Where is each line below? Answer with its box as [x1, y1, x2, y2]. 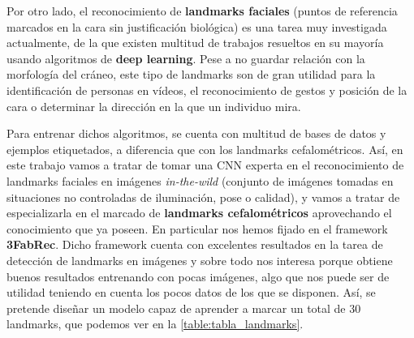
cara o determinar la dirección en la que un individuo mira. [6, 97, 301, 114]
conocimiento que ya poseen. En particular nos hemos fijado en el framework [6, 220, 388, 237]
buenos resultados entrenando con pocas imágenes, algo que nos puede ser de [6, 267, 390, 285]
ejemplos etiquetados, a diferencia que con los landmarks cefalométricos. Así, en [6, 140, 403, 157]
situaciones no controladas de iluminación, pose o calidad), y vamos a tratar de [6, 188, 400, 205]
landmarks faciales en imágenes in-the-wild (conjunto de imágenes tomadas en [6, 172, 394, 189]
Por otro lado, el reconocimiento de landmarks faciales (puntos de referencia [6, 2, 398, 19]
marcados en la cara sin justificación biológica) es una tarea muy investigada [6, 18, 387, 35]
